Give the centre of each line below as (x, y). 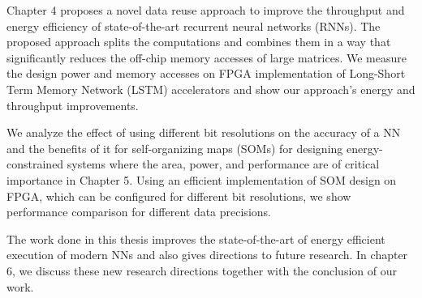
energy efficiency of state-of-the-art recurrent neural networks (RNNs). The (194, 26)
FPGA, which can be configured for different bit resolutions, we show (179, 196)
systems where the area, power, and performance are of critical (223, 164)
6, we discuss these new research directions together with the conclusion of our (202, 270)
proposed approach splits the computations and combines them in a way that (199, 42)
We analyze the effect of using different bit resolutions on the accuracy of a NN (204, 132)
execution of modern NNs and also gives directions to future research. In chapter (207, 255)
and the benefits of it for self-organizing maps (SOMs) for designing (175, 148)
